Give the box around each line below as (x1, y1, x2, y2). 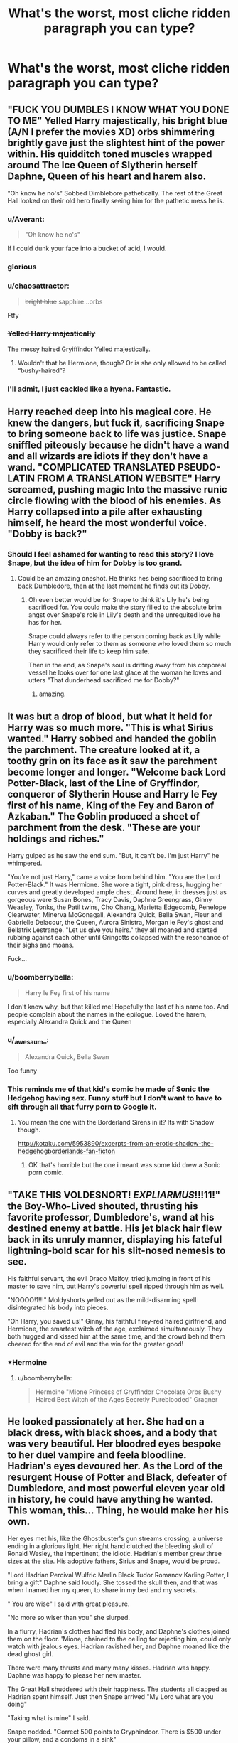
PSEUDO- (177, 461, 222, 473)
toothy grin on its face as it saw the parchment (7, 755, 217, 767)
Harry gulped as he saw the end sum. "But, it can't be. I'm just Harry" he (7, 852, 220, 860)
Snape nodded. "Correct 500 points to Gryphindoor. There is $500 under (7, 1727, 222, 1736)
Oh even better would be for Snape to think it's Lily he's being (28, 596, 210, 604)
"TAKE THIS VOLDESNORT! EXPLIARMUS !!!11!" (7, 1189, 221, 1201)
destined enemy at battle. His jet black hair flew (7, 1222, 222, 1234)
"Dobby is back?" (7, 528, 87, 540)
